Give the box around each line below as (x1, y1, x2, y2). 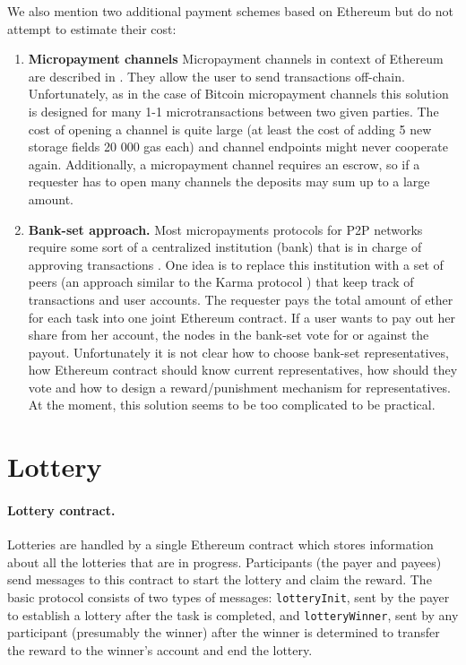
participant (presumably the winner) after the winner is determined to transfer (7, 623, 440, 642)
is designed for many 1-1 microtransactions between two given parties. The (28, 101, 439, 120)
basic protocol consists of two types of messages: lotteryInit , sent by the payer (7, 588, 450, 607)
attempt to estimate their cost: (7, 19, 177, 38)
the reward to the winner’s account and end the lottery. (7, 640, 313, 659)
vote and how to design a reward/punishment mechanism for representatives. (28, 377, 451, 396)
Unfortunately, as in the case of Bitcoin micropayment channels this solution (28, 84, 449, 103)
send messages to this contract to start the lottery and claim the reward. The (7, 570, 432, 589)
